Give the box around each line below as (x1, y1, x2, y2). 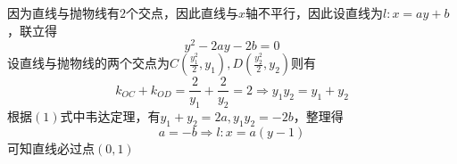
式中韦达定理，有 (60, 107, 161, 126)
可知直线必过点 (7, 138, 95, 157)
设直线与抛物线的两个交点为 (7, 53, 170, 72)
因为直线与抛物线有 (7, 4, 120, 21)
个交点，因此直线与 (126, 4, 238, 21)
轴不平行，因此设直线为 (245, 4, 384, 21)
